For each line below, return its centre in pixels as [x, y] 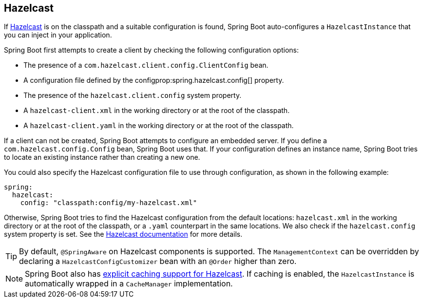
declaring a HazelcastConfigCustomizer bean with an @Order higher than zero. [158, 261]
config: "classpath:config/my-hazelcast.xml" [109, 203]
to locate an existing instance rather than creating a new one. [102, 157]
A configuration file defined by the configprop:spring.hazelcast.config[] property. [154, 80]
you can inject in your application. [58, 35]
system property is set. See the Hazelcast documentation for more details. [123, 234]
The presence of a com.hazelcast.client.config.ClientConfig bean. [146, 65]
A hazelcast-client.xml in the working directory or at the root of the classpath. [157, 111]
